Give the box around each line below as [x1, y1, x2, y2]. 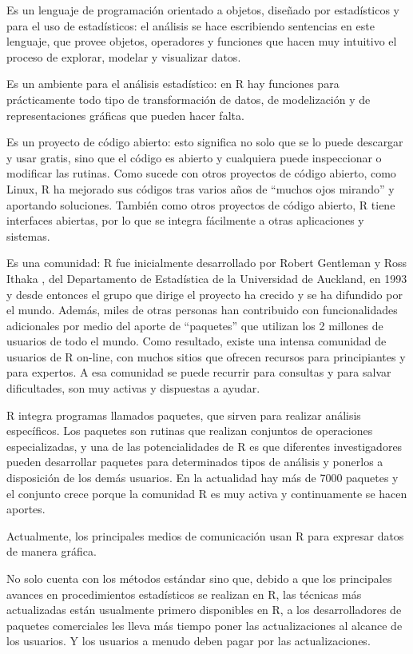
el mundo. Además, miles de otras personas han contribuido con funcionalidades [6, 301, 398, 318]
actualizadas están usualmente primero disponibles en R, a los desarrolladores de [6, 601, 402, 618]
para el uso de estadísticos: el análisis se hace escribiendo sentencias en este [6, 17, 375, 34]
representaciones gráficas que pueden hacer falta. [6, 106, 244, 123]
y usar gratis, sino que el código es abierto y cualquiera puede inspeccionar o [6, 149, 382, 165]
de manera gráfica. [6, 543, 97, 560]
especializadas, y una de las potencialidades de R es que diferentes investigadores [6, 437, 403, 454]
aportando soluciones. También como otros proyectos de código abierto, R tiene [6, 196, 395, 213]
